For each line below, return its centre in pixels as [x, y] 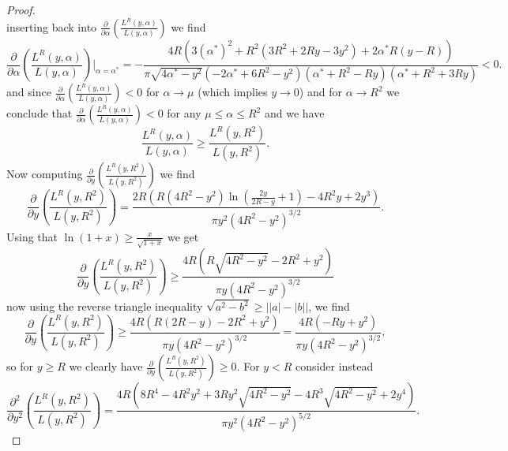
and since [29, 92]
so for [20, 366]
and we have [294, 113]
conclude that [40, 113]
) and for [320, 92]
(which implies [233, 92]
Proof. [21, 9]
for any [184, 113]
